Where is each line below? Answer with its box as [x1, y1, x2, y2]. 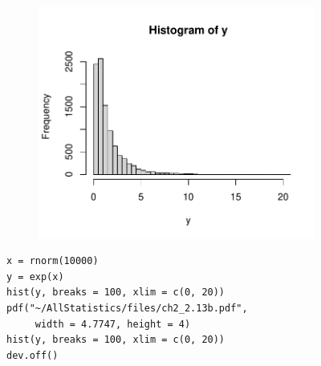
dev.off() [6, 349, 59, 361]
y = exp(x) [6, 270, 64, 283]
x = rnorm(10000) [6, 255, 99, 267]
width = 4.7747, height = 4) [35, 318, 191, 330]
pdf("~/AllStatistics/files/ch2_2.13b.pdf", [6, 303, 248, 315]
